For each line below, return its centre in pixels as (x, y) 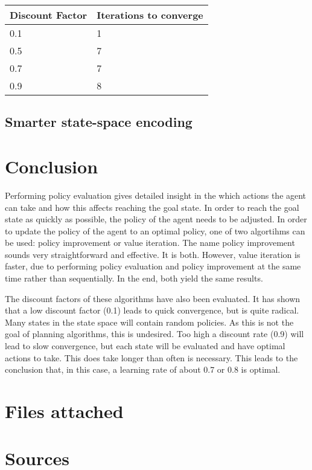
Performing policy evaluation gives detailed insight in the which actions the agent (156, 195)
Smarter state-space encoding (99, 122)
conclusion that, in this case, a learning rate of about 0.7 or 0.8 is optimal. (143, 369)
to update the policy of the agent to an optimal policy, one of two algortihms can (155, 230)
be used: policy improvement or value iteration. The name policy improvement (150, 243)
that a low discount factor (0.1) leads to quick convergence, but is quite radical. (152, 310)
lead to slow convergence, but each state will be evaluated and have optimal (145, 346)
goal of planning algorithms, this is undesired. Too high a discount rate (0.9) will (154, 334)
